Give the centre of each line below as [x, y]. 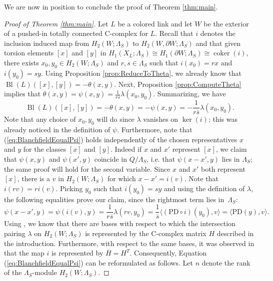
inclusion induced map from [47, 43]
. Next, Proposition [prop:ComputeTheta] [178, 84]
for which [122, 178]
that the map [24, 253]
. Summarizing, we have [189, 94]
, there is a [34, 178]
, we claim [231, 149]
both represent [223, 168]
